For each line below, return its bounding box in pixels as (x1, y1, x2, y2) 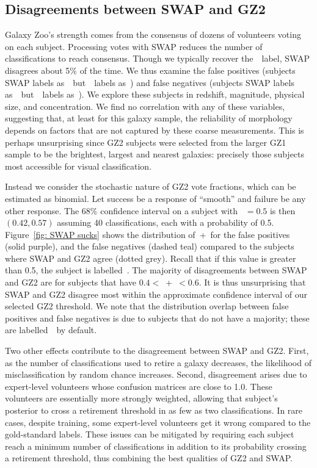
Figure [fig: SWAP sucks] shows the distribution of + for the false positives (5, 228, 290, 240)
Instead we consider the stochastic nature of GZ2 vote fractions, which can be (5, 180, 296, 193)
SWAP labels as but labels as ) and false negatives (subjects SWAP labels (5, 76, 294, 88)
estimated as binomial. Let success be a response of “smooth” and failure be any (5, 192, 306, 204)
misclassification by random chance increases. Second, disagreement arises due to (5, 368, 307, 381)
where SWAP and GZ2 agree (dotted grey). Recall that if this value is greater (5, 251, 296, 264)
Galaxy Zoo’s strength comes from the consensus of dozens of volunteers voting (5, 28, 301, 41)
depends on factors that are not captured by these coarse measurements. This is (5, 123, 304, 136)
